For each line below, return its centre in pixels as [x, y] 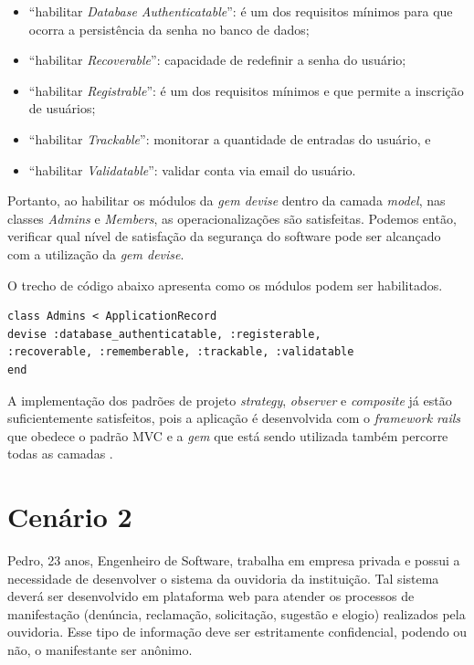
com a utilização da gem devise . [96, 253]
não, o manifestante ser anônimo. [100, 649]
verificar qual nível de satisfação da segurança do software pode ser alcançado [224, 236]
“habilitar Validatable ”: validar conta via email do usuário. [192, 169]
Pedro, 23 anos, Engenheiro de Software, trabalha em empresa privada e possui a [234, 560]
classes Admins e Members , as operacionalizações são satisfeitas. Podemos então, [232, 218]
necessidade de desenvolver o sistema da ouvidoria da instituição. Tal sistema [223, 578]
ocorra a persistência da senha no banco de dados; [169, 29]
